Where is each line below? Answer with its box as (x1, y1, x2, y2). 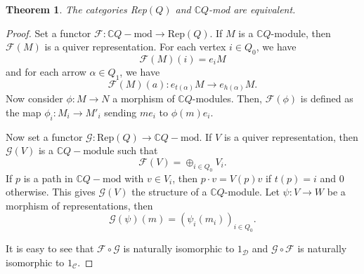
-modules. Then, (192, 91, 263, 106)
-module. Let (224, 184, 280, 199)
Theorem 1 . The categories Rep (6, 2, 147, 16)
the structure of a (131, 184, 207, 199)
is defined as (300, 91, 353, 106)
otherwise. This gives (6, 184, 96, 199)
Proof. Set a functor (6, 25, 91, 40)
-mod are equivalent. (209, 2, 296, 16)
